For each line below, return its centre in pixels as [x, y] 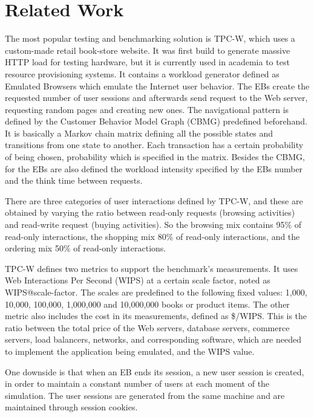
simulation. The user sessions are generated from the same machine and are [145, 395]
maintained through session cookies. [71, 407]
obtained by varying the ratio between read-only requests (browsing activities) [150, 212]
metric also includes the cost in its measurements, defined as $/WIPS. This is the [156, 316]
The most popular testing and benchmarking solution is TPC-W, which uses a [150, 38]
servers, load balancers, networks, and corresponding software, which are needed [153, 339]
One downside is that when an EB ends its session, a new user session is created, [155, 371]
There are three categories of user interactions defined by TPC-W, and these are [154, 200]
